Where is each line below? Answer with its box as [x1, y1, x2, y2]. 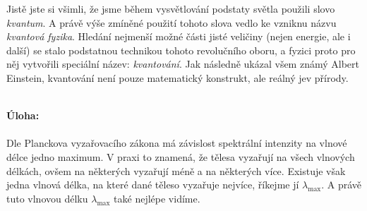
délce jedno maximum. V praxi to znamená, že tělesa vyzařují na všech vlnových [6, 149, 355, 164]
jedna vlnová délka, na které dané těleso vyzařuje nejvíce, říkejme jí [6, 177, 299, 192]
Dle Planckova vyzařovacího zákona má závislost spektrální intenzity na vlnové [6, 135, 347, 150]
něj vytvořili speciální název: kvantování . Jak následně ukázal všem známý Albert [6, 56, 359, 71]
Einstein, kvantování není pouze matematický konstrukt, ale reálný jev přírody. [6, 70, 349, 85]
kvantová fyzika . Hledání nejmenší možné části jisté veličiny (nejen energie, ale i [6, 29, 351, 44]
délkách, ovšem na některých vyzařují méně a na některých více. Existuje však [6, 163, 346, 178]
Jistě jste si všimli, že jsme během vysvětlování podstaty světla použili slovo [6, 1, 335, 16]
